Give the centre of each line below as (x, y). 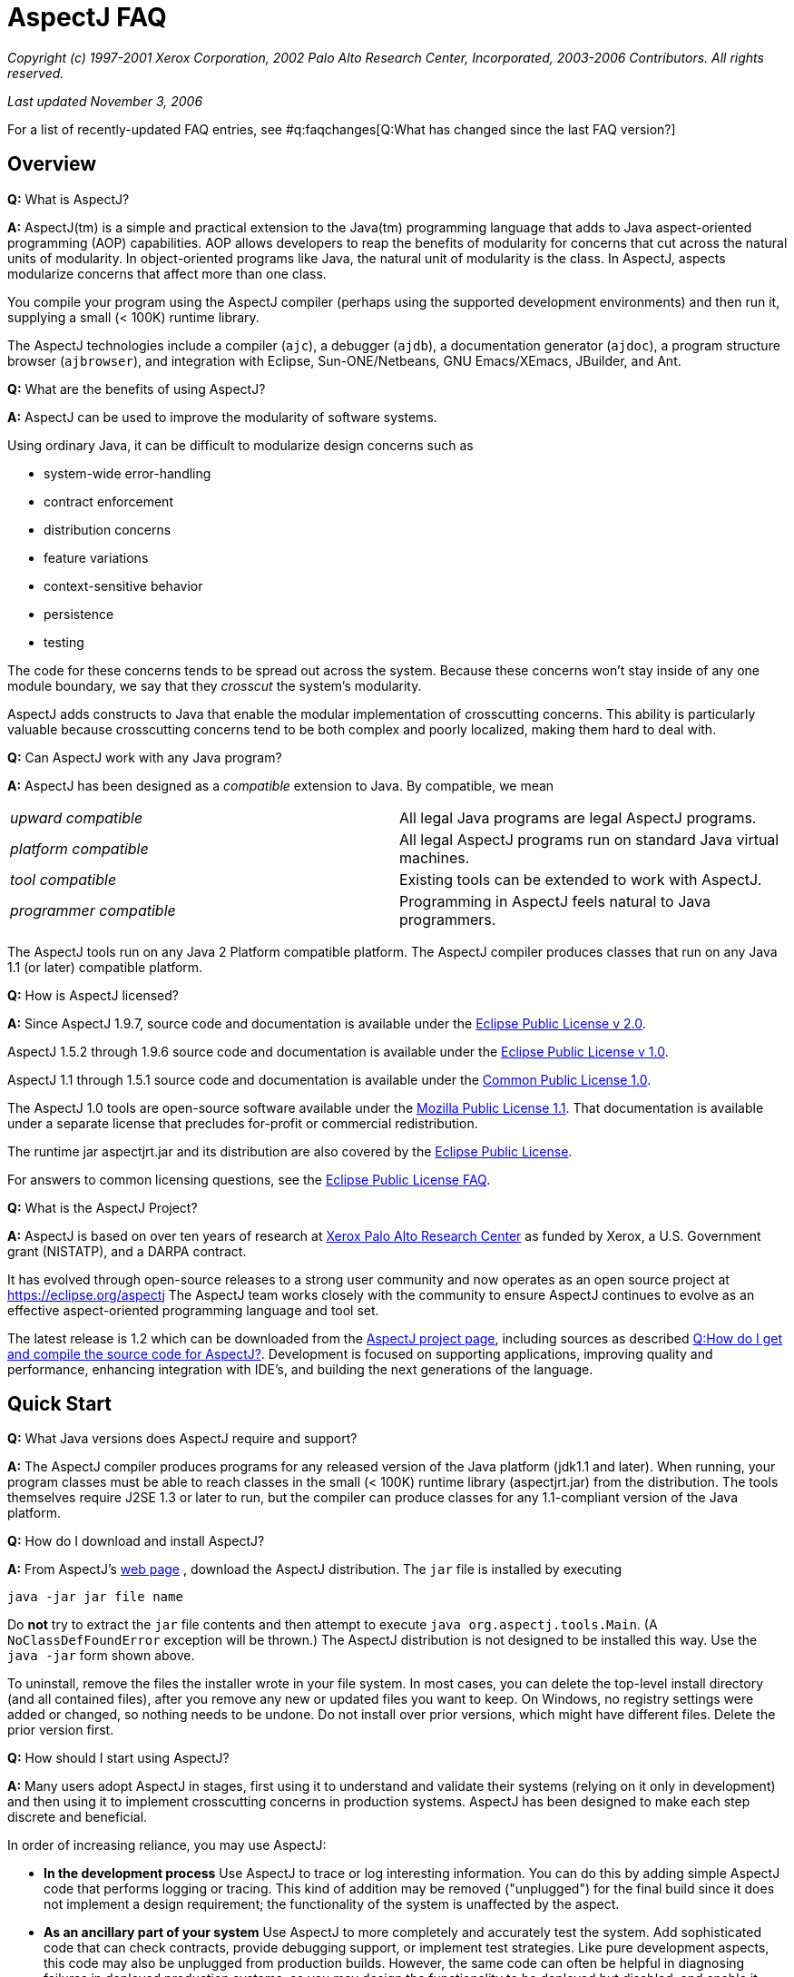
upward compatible (77, 817)
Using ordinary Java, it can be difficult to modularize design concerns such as (240, 445)
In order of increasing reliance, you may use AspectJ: (167, 1845)
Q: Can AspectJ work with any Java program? (145, 757)
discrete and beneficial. (78, 1817)
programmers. (448, 919)
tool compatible (64, 879)
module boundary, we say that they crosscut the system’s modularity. (215, 685)
